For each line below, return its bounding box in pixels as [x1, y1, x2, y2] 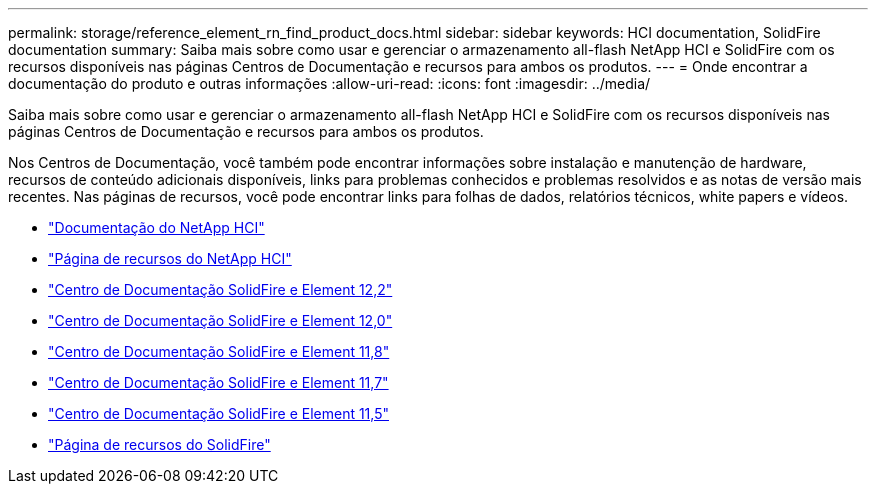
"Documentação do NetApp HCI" [48, 219, 265, 236]
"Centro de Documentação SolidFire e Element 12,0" [48, 312, 393, 329]
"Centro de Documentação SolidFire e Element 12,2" [48, 281, 393, 298]
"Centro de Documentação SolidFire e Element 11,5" [48, 405, 389, 422]
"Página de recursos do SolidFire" [48, 436, 271, 453]
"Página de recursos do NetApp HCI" [48, 250, 292, 267]
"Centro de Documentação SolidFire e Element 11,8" [48, 343, 390, 360]
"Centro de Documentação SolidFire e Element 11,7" [48, 374, 389, 391]
